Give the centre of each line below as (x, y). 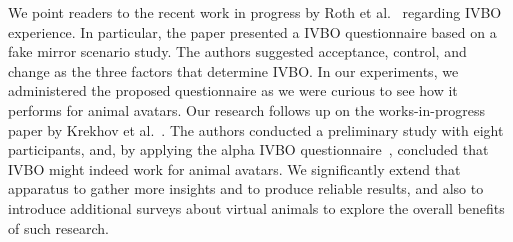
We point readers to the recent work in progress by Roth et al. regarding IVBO (255, 12)
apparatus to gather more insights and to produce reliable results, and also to (246, 188)
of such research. (58, 227)
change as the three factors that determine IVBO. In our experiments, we (233, 70)
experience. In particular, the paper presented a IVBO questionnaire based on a (252, 31)
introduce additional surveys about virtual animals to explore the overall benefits (256, 207)
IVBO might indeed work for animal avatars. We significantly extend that (234, 168)
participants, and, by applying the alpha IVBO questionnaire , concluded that (248, 149)
